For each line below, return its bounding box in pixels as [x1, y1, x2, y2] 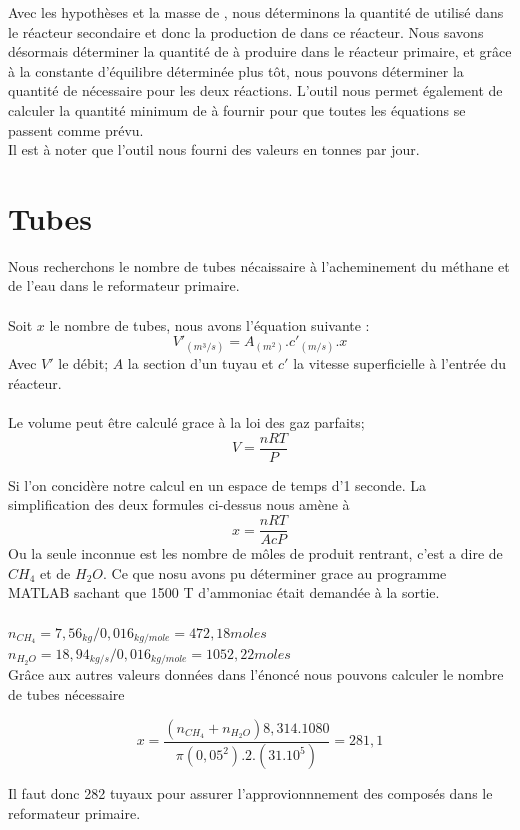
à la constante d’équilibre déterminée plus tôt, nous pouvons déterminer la [8, 60, 464, 81]
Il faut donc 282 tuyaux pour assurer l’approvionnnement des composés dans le [8, 783, 493, 804]
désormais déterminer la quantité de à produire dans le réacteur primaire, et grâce [8, 41, 512, 62]
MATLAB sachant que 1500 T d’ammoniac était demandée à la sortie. [8, 582, 440, 603]
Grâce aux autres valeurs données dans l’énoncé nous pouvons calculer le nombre [8, 664, 504, 685]
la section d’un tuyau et [127, 353, 274, 374]
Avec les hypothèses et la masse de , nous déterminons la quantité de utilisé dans [8, 2, 504, 22]
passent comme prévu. [8, 119, 144, 140]
